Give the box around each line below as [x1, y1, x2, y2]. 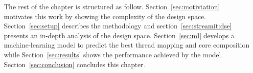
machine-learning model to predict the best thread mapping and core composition [4, 40, 250, 50]
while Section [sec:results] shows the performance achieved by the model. [4, 49, 223, 59]
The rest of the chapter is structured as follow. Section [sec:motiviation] [4, 1, 220, 11]
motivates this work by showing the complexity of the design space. [4, 11, 206, 21]
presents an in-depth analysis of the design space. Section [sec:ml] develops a [4, 30, 234, 40]
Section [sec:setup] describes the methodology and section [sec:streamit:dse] [4, 21, 232, 31]
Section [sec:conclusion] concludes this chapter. [4, 59, 145, 69]
